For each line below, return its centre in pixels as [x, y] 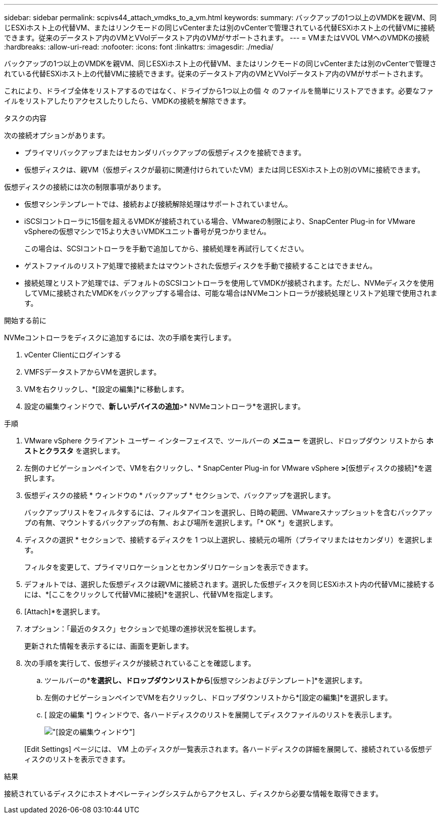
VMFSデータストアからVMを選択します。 [93, 372]
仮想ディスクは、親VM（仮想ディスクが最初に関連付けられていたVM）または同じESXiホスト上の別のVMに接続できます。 [225, 170]
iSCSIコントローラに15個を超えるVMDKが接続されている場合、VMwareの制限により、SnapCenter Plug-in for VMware [220, 221]
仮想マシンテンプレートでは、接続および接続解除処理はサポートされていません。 [158, 204]
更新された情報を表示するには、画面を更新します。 [109, 646]
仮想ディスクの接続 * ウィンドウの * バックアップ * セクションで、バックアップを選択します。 [180, 495]
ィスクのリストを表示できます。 [77, 759]
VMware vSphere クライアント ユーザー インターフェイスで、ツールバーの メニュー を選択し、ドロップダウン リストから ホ [229, 441]
